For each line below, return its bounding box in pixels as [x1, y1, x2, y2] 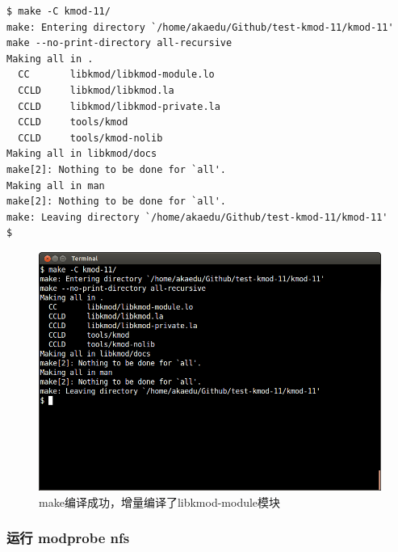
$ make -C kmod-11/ [6, 6, 111, 17]
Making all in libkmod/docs [6, 148, 157, 160]
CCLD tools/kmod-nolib [18, 132, 163, 144]
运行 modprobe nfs [6, 528, 130, 548]
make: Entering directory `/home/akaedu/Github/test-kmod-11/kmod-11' [6, 21, 394, 33]
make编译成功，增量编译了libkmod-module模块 [39, 493, 281, 510]
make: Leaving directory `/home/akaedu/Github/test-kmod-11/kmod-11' [6, 211, 388, 223]
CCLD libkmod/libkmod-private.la [18, 100, 220, 112]
